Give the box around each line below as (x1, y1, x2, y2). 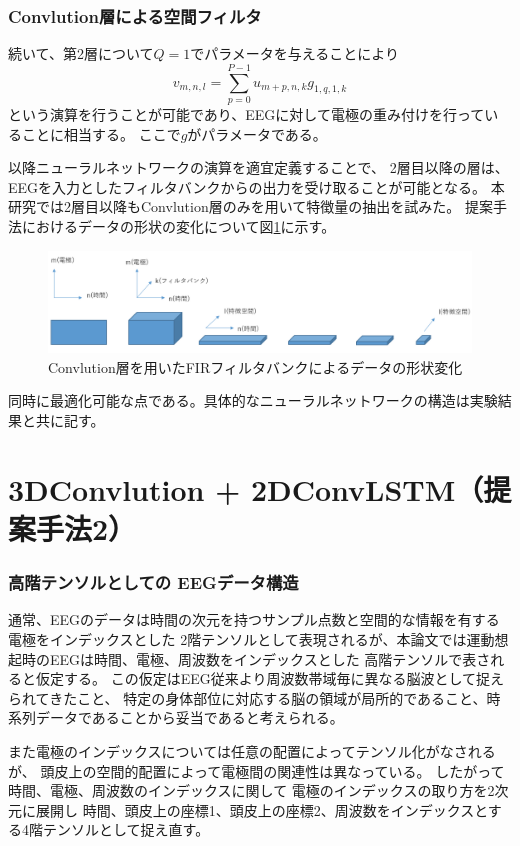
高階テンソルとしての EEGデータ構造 (8, 570, 299, 595)
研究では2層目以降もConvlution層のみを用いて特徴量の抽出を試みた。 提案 (8, 196, 493, 217)
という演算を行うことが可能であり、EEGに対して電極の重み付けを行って (8, 103, 485, 124)
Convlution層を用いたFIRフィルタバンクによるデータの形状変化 (48, 356, 463, 377)
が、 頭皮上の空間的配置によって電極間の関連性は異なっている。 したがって (8, 760, 505, 781)
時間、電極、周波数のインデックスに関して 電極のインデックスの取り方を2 (8, 780, 495, 801)
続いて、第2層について (8, 43, 154, 64)
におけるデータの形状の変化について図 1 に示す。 (21, 215, 336, 236)
